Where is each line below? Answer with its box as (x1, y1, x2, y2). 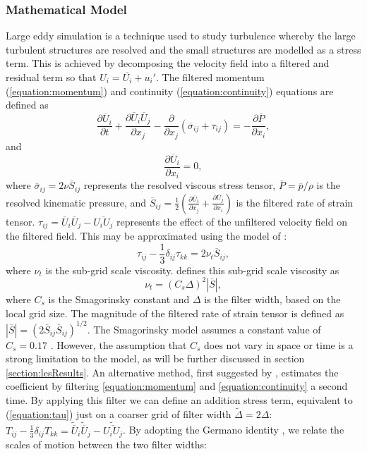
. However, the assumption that (50, 337, 187, 352)
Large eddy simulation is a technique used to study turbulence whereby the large (6, 28, 356, 43)
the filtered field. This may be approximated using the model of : (6, 228, 287, 243)
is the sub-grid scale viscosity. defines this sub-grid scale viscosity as (45, 262, 339, 277)
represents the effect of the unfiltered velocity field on (116, 214, 347, 228)
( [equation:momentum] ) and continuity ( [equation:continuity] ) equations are (6, 83, 334, 98)
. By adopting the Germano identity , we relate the (123, 422, 344, 437)
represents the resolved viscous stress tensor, (83, 178, 276, 192)
